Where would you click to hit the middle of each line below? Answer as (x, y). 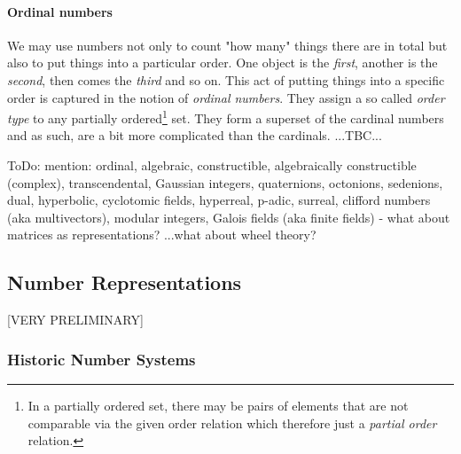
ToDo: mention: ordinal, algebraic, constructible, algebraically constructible (212, 165)
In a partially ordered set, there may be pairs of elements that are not (218, 405)
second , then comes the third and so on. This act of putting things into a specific (226, 79)
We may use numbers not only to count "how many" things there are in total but (227, 45)
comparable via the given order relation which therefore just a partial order (232, 423)
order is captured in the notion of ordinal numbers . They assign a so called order (226, 97)
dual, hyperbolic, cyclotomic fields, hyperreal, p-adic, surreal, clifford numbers (219, 200)
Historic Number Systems (102, 359)
